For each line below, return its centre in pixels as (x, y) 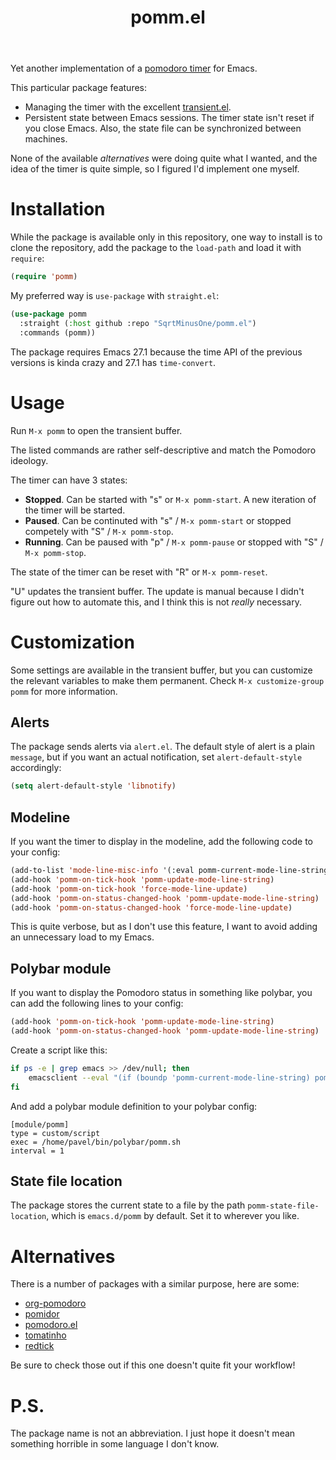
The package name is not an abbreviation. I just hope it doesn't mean (153, 1433)
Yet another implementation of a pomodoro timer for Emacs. (134, 68)
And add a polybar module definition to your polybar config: (134, 1106)
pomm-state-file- (283, 1206)
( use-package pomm (48, 314)
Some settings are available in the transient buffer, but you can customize (161, 670)
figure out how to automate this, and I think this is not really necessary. (156, 602)
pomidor (42, 1314)
